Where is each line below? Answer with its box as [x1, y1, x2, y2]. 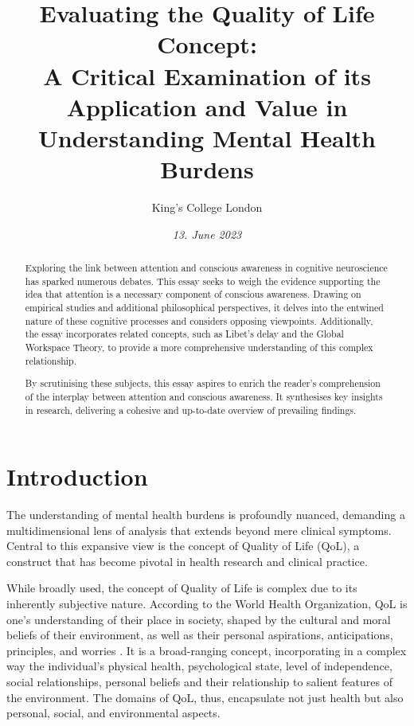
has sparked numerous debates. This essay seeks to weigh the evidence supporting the [25, 274, 381, 287]
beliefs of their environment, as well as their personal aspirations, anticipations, [6, 626, 393, 643]
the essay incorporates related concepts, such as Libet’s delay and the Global [25, 327, 344, 341]
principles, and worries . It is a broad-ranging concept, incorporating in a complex [6, 642, 407, 658]
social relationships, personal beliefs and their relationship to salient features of [6, 673, 393, 690]
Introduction [6, 460, 148, 493]
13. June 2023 [172, 225, 242, 242]
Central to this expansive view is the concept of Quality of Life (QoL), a [6, 537, 360, 554]
